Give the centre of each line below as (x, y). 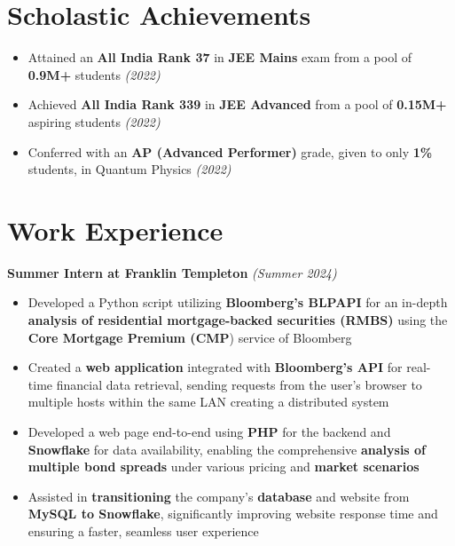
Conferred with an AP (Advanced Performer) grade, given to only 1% (230, 151)
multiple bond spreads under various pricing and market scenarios (224, 467)
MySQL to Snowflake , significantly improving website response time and (233, 514)
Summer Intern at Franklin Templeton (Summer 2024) (172, 272)
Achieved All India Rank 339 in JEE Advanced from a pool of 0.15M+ (237, 104)
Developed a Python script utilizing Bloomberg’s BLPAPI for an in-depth (238, 302)
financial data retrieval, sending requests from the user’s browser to (239, 384)
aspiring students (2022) (94, 121)
